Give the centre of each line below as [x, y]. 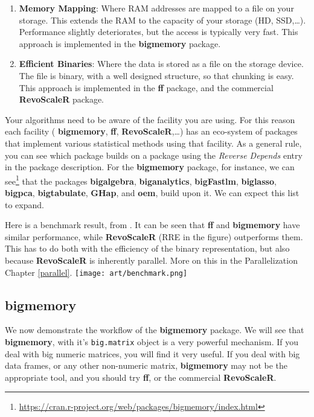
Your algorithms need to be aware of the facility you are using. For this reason [150, 119]
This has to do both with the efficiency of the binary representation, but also [147, 248]
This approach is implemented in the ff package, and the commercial [146, 87]
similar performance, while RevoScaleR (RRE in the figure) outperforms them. [154, 236]
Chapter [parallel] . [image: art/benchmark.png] [96, 272]
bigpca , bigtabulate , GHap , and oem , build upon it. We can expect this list [152, 192]
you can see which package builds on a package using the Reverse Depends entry [154, 155]
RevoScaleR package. [61, 99]
